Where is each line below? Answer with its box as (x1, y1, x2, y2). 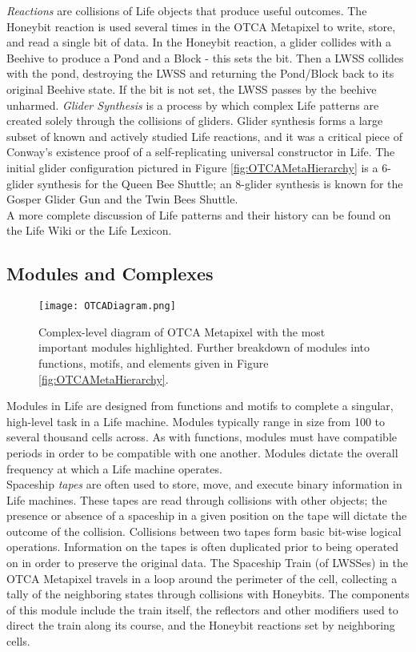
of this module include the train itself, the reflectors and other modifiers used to (6, 601, 398, 618)
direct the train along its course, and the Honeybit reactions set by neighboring (6, 617, 395, 634)
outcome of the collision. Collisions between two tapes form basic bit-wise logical (6, 522, 402, 539)
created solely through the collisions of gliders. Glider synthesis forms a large (6, 112, 383, 129)
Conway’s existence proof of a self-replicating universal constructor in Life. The (6, 143, 395, 160)
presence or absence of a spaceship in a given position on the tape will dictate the (6, 507, 407, 524)
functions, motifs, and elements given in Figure (38, 354, 269, 371)
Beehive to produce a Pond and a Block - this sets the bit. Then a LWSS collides (6, 49, 404, 66)
